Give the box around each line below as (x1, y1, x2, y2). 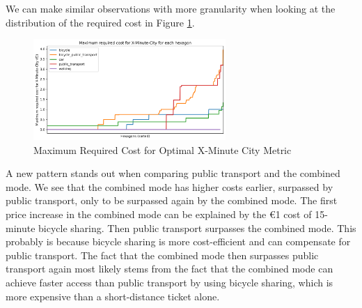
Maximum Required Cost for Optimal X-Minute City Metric (33, 142, 292, 157)
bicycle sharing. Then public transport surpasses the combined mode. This (38, 220, 356, 235)
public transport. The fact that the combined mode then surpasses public (6, 247, 319, 262)
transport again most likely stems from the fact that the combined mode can (6, 261, 333, 276)
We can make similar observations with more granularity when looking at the (6, 1, 336, 15)
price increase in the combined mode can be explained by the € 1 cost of (6, 206, 312, 221)
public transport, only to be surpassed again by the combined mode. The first (6, 193, 338, 208)
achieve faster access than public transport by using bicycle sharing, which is (6, 275, 333, 289)
